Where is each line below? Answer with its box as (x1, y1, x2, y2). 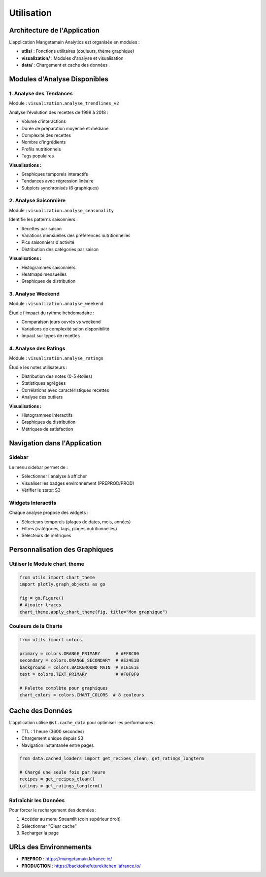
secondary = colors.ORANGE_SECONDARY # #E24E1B (19, 658, 139, 663)
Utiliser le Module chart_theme (9, 560, 85, 567)
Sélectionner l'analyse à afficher (21, 474, 87, 479)
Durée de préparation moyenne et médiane (21, 125, 109, 131)
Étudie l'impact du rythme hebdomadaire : (9, 310, 95, 316)
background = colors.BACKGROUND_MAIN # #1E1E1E (19, 664, 139, 670)
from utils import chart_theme (19, 575, 96, 580)
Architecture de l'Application (9, 26, 100, 35)
